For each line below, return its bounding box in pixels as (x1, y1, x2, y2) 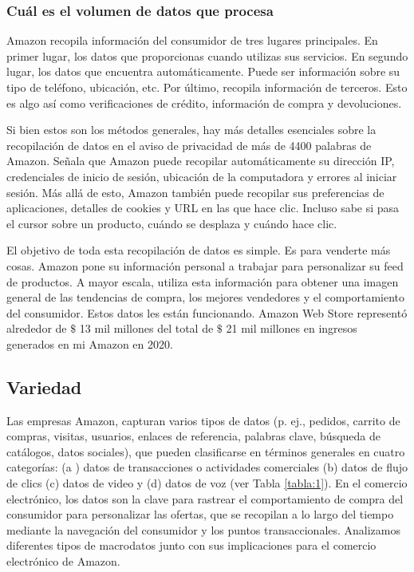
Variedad (6, 374, 82, 399)
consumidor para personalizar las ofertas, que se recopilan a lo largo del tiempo (6, 506, 394, 523)
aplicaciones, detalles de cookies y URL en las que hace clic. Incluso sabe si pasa (6, 199, 400, 216)
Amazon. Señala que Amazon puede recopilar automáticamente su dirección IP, (6, 152, 395, 169)
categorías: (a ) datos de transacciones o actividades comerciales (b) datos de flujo (6, 459, 408, 475)
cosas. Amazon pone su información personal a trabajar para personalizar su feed (6, 257, 404, 274)
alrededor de (6, 320, 67, 337)
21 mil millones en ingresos (226, 320, 357, 337)
